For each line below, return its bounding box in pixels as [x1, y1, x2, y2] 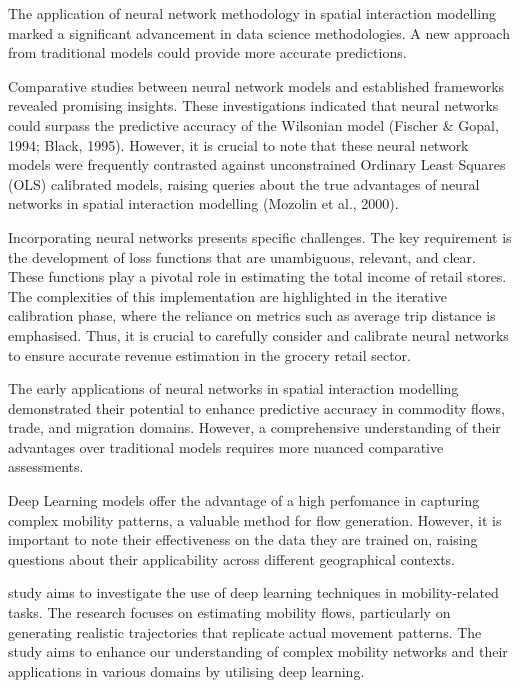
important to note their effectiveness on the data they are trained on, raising [8, 529, 478, 550]
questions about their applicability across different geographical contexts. [8, 548, 456, 569]
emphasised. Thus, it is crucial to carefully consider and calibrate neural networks [8, 324, 509, 345]
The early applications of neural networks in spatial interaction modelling [8, 378, 459, 399]
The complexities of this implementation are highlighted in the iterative [8, 285, 447, 306]
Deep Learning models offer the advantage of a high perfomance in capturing [8, 490, 480, 511]
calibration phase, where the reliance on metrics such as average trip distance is [8, 305, 496, 326]
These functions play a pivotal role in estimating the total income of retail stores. [8, 266, 507, 287]
